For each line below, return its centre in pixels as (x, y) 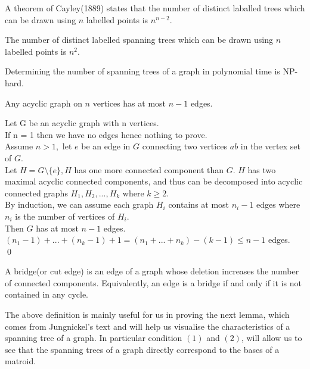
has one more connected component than (149, 169)
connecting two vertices (185, 146)
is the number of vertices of (65, 216)
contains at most (199, 204)
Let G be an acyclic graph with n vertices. (82, 123)
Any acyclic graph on (44, 103)
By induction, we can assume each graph (79, 204)
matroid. (21, 361)
